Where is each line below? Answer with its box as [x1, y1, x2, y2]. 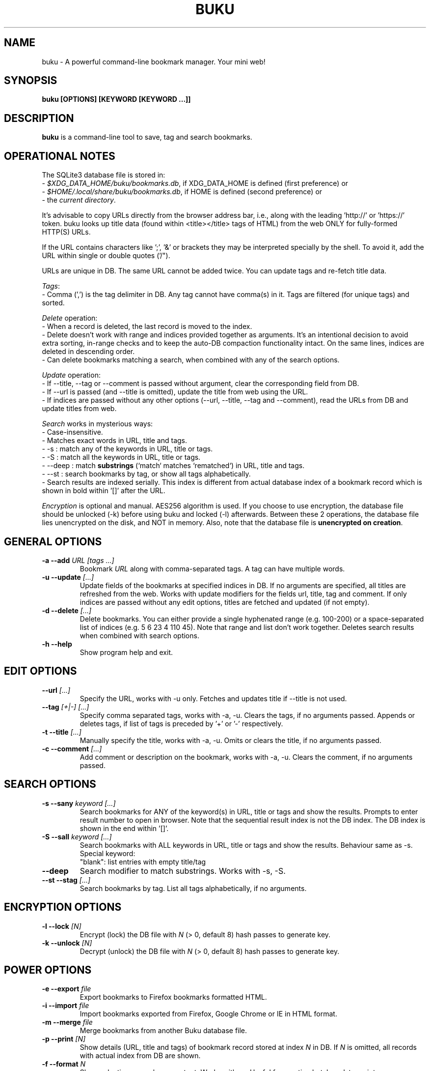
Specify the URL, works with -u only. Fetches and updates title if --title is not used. [80, 694, 347, 703]
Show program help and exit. [80, 648, 173, 656]
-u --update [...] [42, 572, 94, 581]
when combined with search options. [80, 631, 199, 640]
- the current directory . [42, 196, 116, 205]
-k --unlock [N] [42, 938, 92, 947]
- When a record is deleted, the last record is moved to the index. [42, 322, 252, 331]
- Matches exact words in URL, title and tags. [42, 436, 188, 445]
